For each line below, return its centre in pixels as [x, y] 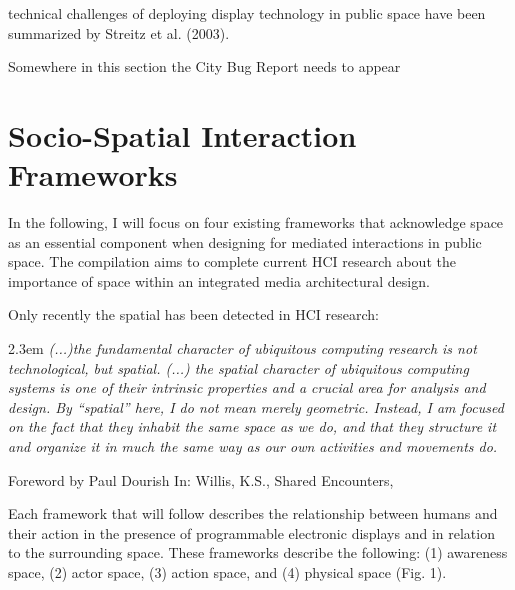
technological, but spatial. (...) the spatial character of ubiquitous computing [238, 367]
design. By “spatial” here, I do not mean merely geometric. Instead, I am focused [256, 406]
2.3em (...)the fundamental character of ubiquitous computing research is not [242, 348]
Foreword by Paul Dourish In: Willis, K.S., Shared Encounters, [201, 479]
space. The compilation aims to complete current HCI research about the [232, 261]
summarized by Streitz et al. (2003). [119, 32]
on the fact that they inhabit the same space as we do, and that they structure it [252, 426]
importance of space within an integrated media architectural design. [219, 280]
